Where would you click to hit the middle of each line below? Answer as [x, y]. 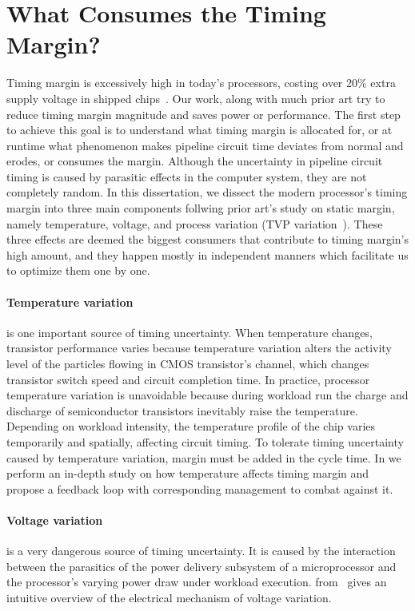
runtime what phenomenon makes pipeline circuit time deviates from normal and [205, 145]
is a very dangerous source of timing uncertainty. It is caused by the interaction [201, 551]
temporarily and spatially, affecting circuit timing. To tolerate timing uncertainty [205, 441]
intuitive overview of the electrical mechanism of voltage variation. [169, 597]
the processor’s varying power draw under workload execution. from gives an [197, 582]
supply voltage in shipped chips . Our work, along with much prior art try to [196, 98]
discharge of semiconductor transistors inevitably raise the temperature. [182, 410]
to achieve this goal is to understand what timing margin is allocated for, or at [200, 130]
